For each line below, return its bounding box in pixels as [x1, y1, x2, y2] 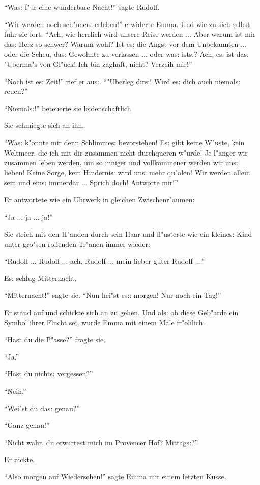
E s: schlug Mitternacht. [4, 272, 77, 283]
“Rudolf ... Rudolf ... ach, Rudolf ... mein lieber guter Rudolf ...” [4, 256, 205, 266]
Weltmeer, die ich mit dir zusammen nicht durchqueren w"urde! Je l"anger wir [4, 147, 248, 158]
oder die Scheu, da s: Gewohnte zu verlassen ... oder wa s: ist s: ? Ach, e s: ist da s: [4, 48, 249, 59]
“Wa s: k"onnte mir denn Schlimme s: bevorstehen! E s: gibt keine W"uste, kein [4, 137, 245, 147]
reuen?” [4, 86, 28, 96]
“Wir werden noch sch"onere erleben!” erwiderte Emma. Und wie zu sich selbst [4, 18, 250, 29]
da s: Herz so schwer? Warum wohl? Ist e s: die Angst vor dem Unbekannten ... [4, 38, 247, 49]
